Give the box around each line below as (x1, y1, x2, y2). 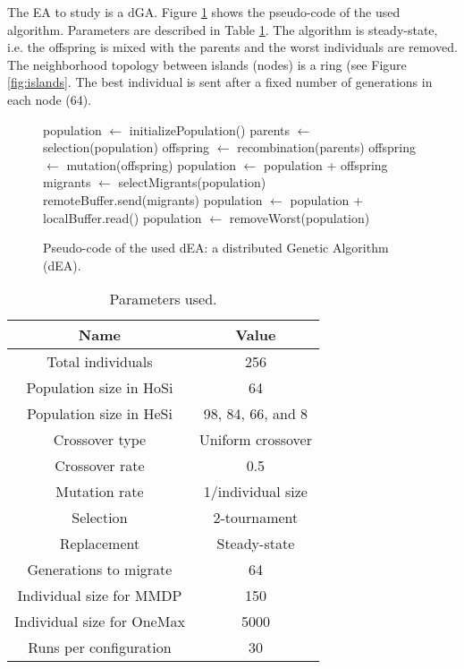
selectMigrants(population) (118, 173, 266, 192)
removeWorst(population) (229, 208, 370, 227)
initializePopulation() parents (129, 120, 291, 139)
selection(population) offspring (43, 138, 210, 157)
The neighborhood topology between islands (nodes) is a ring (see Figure (7, 55, 407, 73)
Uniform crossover (198, 429, 312, 450)
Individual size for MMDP (17, 585, 182, 606)
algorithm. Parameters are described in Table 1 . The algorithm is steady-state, (7, 20, 438, 39)
